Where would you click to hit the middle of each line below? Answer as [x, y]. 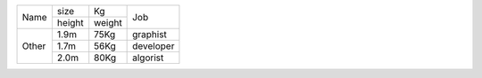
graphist [150, 34]
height [70, 23]
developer [154, 46]
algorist [148, 58]
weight [108, 23]
